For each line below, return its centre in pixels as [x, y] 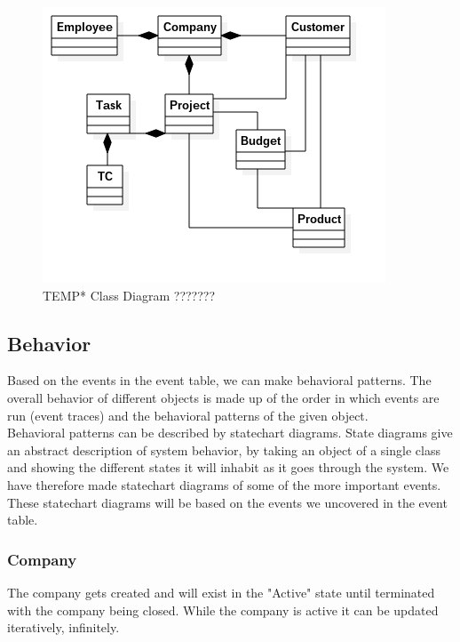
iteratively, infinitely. [63, 627]
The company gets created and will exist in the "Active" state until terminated [221, 592]
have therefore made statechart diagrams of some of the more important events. [224, 484]
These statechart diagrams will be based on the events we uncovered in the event [227, 502]
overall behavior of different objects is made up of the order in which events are [223, 397]
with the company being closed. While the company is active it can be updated [223, 610]
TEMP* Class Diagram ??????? [129, 295]
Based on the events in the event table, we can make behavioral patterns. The [219, 380]
